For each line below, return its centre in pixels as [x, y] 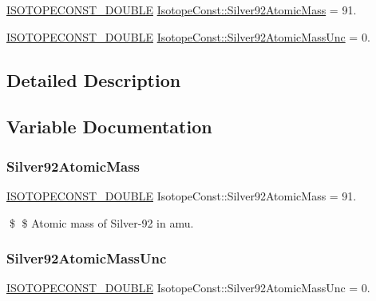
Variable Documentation [109, 127]
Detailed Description [94, 79]
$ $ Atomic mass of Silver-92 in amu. [101, 222]
